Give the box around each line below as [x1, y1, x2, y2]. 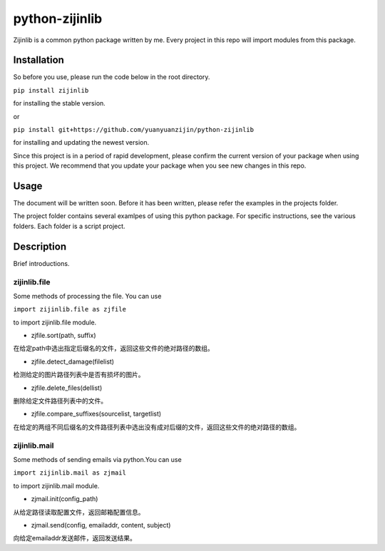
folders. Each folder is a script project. [13, 222, 125, 230]
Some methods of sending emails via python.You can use [13, 455, 182, 463]
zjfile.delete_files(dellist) [31, 383, 103, 392]
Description [13, 240, 67, 252]
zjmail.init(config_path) [31, 495, 98, 503]
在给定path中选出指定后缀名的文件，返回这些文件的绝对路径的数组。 [13, 344, 214, 353]
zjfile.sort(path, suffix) [31, 331, 96, 340]
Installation [13, 54, 64, 66]
